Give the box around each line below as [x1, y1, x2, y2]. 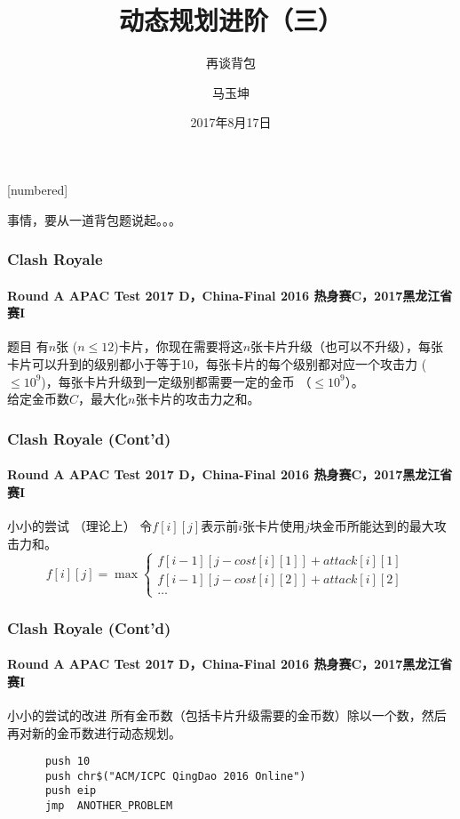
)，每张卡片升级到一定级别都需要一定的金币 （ [41, 372, 312, 390]
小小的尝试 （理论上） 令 [7, 516, 153, 534]
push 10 [44, 755, 91, 768]
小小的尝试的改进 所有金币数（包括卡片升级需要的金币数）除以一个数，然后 [7, 705, 447, 724]
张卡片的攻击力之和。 [135, 389, 260, 408]
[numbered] [7, 180, 68, 198]
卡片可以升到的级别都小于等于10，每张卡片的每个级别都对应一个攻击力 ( [7, 354, 427, 373]
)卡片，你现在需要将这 [114, 337, 243, 356]
